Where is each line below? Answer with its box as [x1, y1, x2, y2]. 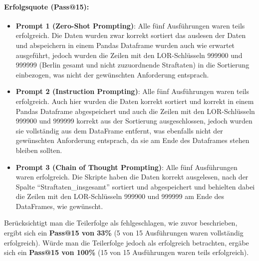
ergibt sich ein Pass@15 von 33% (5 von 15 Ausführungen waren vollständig [4, 227, 244, 238]
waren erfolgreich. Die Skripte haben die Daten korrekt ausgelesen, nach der [15, 171, 249, 182]
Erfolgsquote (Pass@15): [4, 1, 89, 11]
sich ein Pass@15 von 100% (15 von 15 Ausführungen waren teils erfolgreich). [4, 247, 249, 257]
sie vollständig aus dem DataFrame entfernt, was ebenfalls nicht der [15, 125, 223, 135]
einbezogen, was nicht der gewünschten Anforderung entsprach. [15, 69, 209, 79]
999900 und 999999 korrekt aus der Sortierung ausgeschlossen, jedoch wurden [15, 115, 253, 126]
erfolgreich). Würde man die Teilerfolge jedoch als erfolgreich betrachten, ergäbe [4, 237, 249, 247]
